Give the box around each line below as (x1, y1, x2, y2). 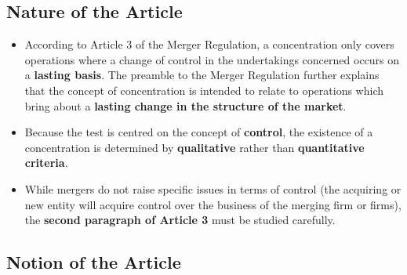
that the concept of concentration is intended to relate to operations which (24, 81, 384, 98)
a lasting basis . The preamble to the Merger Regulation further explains (24, 67, 380, 83)
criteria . (24, 154, 68, 171)
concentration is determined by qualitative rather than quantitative (24, 139, 365, 155)
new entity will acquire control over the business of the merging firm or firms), (24, 196, 402, 212)
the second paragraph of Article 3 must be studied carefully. (24, 212, 336, 228)
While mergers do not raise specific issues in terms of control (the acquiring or (24, 180, 402, 197)
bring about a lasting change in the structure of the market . (24, 97, 347, 114)
